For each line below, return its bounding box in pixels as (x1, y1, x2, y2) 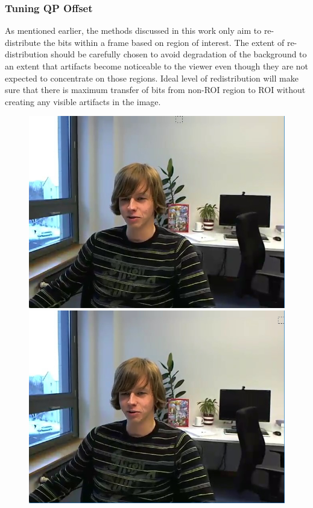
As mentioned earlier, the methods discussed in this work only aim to (5, 24, 262, 37)
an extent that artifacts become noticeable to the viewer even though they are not (5, 60, 308, 72)
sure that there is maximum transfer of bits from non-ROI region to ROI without (5, 83, 306, 96)
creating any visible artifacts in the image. (5, 95, 161, 108)
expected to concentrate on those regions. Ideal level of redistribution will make (5, 71, 299, 84)
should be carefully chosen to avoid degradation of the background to (51, 48, 307, 60)
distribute (5, 36, 41, 48)
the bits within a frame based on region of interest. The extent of (43, 36, 285, 48)
